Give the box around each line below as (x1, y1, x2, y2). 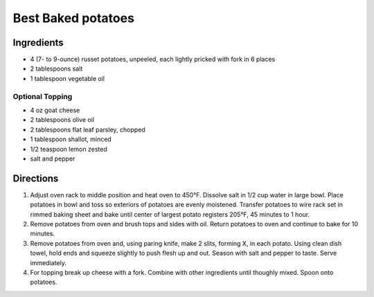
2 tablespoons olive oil (30, 116, 95, 124)
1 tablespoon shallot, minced (30, 135, 112, 143)
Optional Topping (12, 91, 73, 101)
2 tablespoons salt (30, 64, 83, 73)
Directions (12, 172, 59, 184)
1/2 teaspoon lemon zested (30, 145, 107, 153)
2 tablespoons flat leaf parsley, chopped (30, 125, 145, 134)
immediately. (30, 258, 67, 267)
